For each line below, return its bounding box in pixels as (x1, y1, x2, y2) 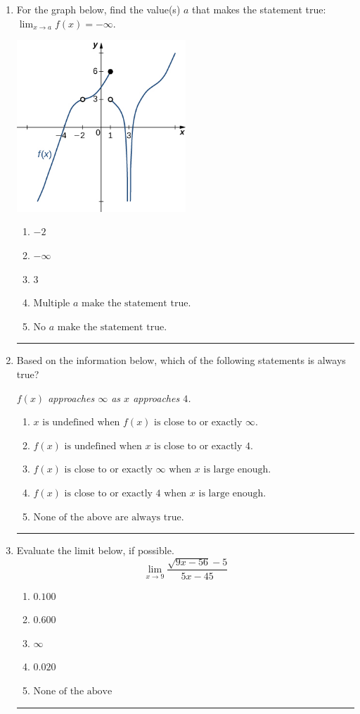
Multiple (33, 299, 70, 309)
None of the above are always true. (33, 512, 184, 522)
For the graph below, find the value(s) (16, 2, 181, 16)
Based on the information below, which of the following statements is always (16, 353, 346, 368)
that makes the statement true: (192, 2, 326, 16)
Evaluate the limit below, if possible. (16, 543, 174, 558)
